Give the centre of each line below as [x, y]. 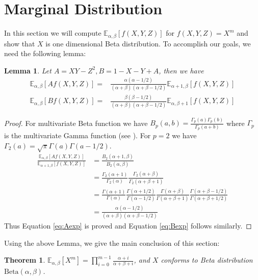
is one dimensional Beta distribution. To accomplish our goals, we [148, 43]
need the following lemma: [45, 53]
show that [20, 43]
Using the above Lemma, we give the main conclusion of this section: [112, 243]
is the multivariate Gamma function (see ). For [78, 135]
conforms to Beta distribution [207, 260]
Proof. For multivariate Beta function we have [76, 123]
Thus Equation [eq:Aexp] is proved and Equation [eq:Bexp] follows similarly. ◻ [128, 225]
